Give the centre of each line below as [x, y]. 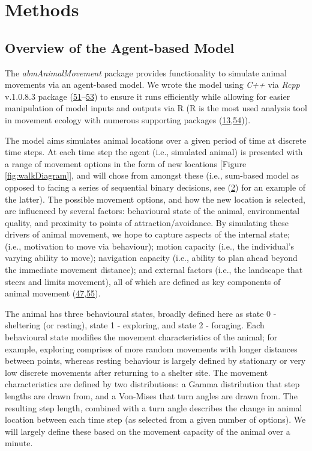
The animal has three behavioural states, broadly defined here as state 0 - [141, 313]
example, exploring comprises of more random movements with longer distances [151, 348]
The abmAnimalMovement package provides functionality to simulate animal [146, 72]
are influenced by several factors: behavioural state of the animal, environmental [152, 211]
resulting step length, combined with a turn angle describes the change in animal [154, 407]
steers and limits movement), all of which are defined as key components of [143, 281]
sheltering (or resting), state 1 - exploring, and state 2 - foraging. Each [135, 325]
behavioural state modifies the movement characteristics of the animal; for [141, 337]
